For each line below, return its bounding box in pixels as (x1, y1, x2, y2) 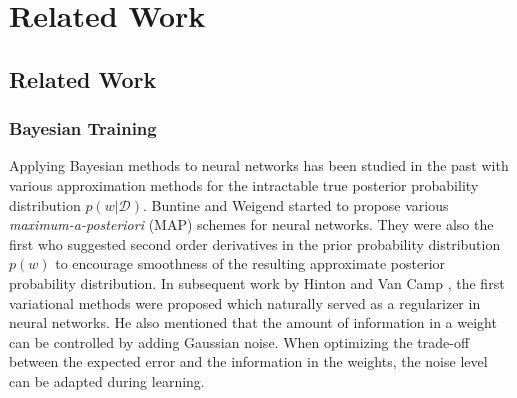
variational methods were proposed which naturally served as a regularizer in (9, 292, 481, 313)
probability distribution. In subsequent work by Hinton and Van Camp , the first (9, 272, 505, 293)
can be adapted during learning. (9, 370, 205, 391)
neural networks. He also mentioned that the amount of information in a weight (9, 312, 497, 333)
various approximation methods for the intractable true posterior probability (9, 174, 479, 195)
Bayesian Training (9, 116, 157, 141)
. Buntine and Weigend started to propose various (143, 194, 449, 215)
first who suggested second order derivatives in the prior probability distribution (9, 233, 501, 254)
